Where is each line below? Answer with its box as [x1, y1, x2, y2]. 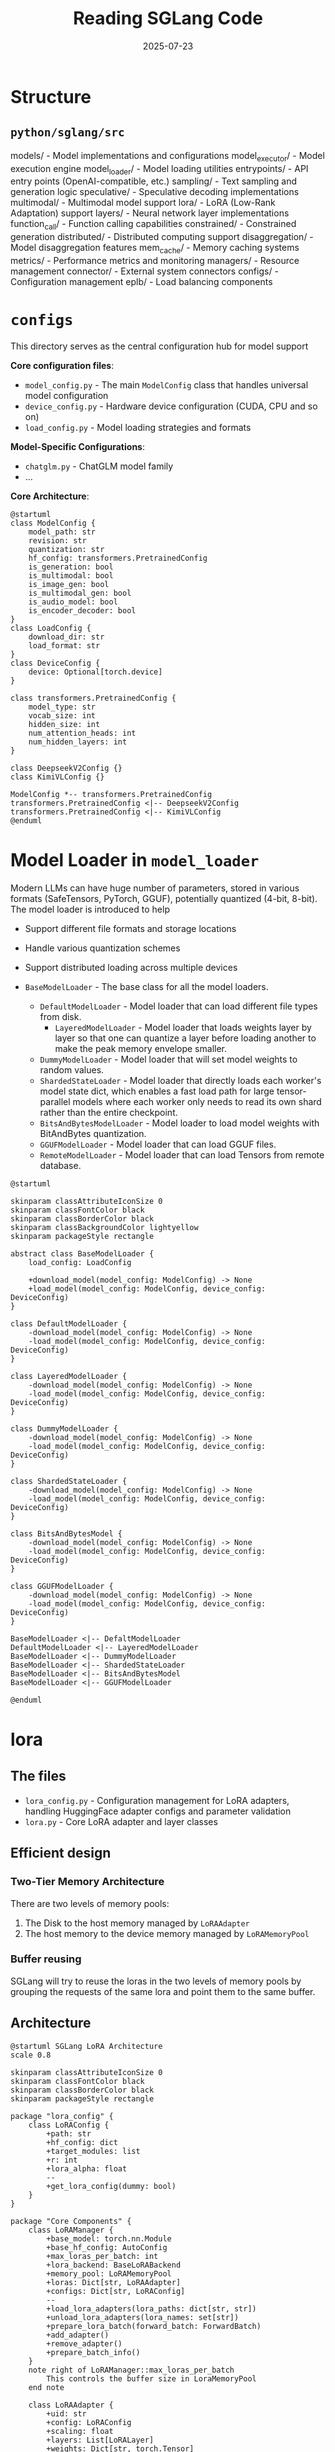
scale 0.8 [10, 2050, 52, 2060]
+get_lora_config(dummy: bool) [46, 2181, 177, 2191]
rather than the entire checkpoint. [39, 1106, 178, 1118]
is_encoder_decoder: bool [28, 605, 137, 616]
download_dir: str [28, 632, 105, 642]
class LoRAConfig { [28, 2120, 110, 2130]
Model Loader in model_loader [10, 849, 260, 872]
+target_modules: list [46, 2146, 141, 2156]
